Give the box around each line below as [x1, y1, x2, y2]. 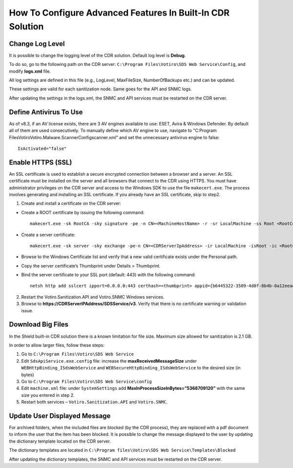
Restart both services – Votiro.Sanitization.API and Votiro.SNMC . [21, 399, 168, 405]
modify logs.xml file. [9, 68, 51, 74]
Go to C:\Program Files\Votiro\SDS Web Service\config [21, 378, 152, 384]
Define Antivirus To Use [9, 108, 83, 116]
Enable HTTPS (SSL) [9, 158, 72, 166]
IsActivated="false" [18, 145, 67, 151]
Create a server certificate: [21, 232, 76, 238]
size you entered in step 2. [21, 392, 75, 398]
